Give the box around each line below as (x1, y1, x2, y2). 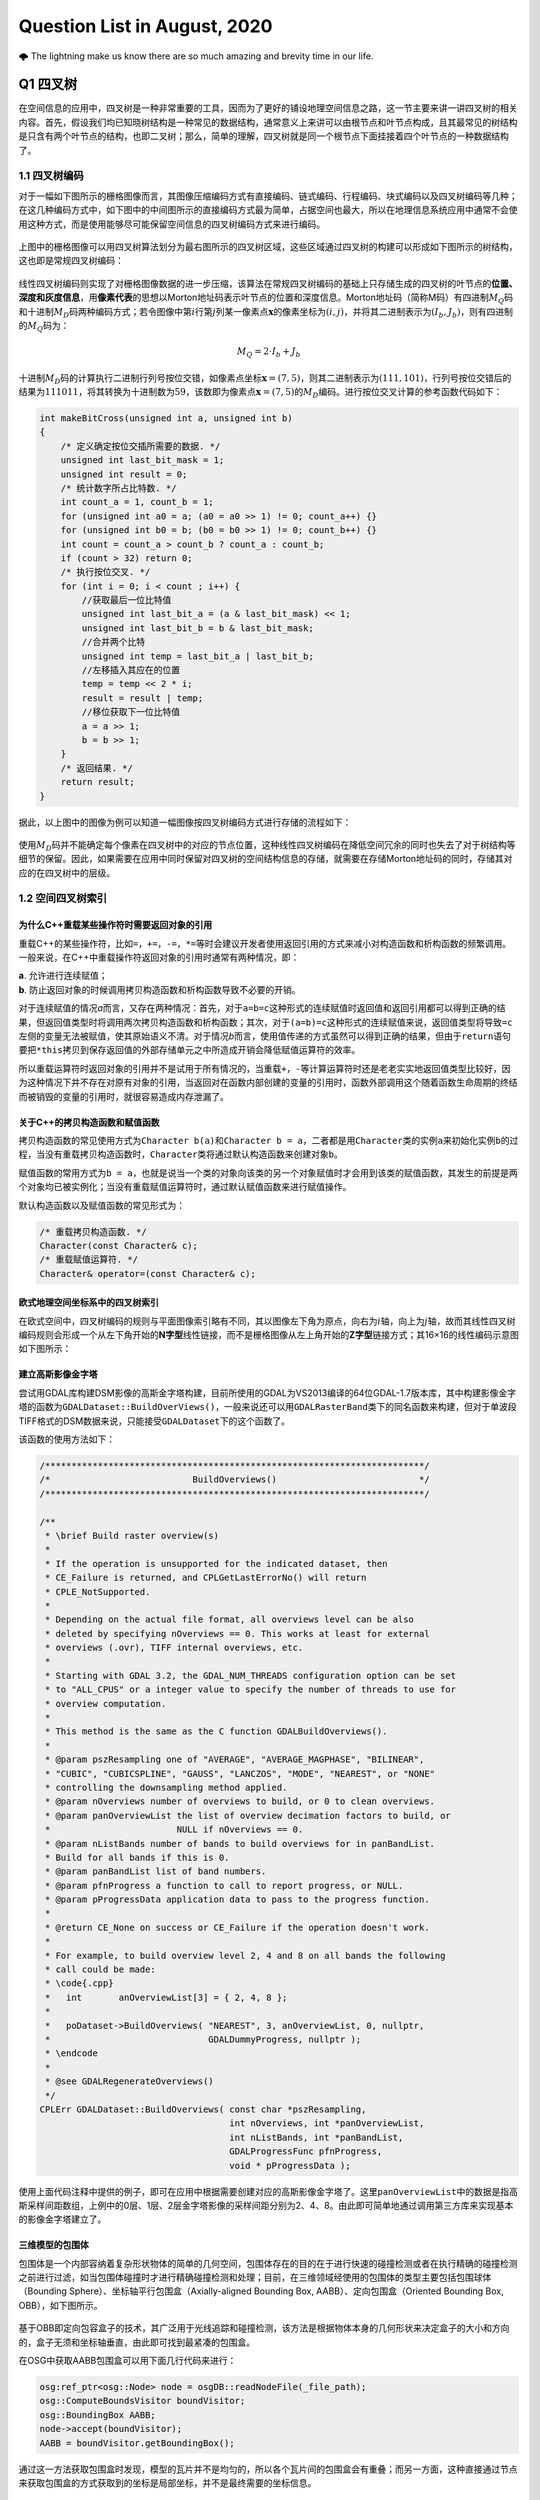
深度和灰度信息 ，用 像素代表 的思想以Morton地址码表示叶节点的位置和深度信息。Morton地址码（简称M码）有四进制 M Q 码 (18, 291, 514, 305)
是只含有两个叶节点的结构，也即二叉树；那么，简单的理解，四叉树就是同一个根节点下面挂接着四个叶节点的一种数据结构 (18, 130, 509, 142)
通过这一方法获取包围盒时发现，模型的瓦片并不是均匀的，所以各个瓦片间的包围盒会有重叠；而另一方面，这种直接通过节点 (18, 2463, 518, 2475)
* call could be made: (45, 1964, 157, 1975)
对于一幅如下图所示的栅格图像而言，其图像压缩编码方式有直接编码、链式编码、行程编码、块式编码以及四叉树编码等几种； (18, 190, 518, 202)
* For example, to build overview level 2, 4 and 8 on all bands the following (45, 1950, 446, 1961)
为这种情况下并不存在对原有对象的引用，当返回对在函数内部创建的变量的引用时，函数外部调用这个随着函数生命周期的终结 (18, 1076, 518, 1089)
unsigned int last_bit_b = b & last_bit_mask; (81, 622, 314, 634)
